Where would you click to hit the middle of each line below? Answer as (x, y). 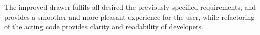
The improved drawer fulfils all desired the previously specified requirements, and (130, 7)
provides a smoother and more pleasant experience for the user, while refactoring (129, 16)
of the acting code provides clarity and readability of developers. (104, 27)
